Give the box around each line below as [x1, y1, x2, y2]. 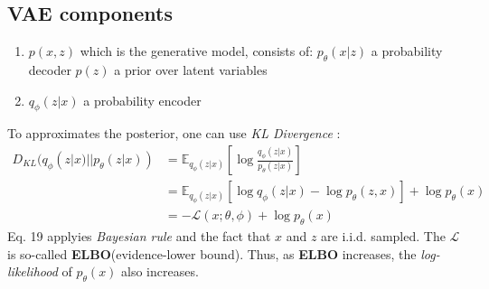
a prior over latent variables [114, 61, 268, 79]
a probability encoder [83, 90, 202, 109]
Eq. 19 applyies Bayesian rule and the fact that [7, 226, 271, 245]
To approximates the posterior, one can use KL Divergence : [7, 124, 341, 143]
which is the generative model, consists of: [80, 42, 314, 61]
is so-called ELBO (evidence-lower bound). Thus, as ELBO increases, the [7, 244, 417, 263]
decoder [28, 61, 71, 79]
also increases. [121, 262, 199, 281]
